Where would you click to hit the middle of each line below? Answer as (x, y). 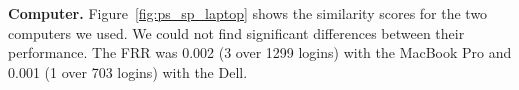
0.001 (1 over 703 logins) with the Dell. (128, 71)
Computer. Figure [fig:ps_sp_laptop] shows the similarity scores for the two (248, 13)
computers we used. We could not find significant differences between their (236, 32)
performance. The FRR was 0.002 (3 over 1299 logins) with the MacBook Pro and (260, 52)
